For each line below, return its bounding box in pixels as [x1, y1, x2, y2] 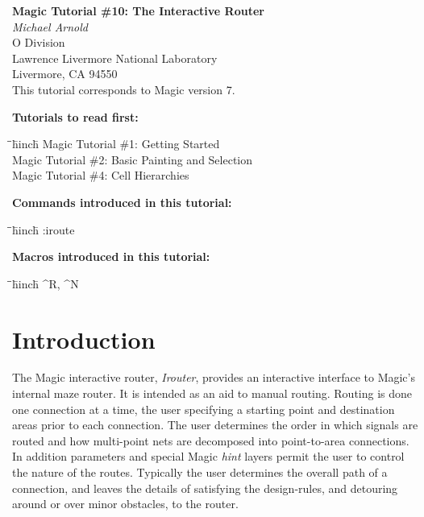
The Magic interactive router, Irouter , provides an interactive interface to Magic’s [12, 369, 415, 386]
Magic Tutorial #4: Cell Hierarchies [12, 167, 189, 184]
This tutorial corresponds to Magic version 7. [12, 81, 235, 97]
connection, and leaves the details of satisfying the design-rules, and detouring [12, 479, 398, 496]
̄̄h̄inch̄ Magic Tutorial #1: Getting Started [12, 135, 220, 152]
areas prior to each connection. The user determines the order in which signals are [12, 416, 418, 433]
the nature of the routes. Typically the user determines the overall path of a [12, 464, 388, 480]
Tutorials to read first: [12, 108, 139, 125]
